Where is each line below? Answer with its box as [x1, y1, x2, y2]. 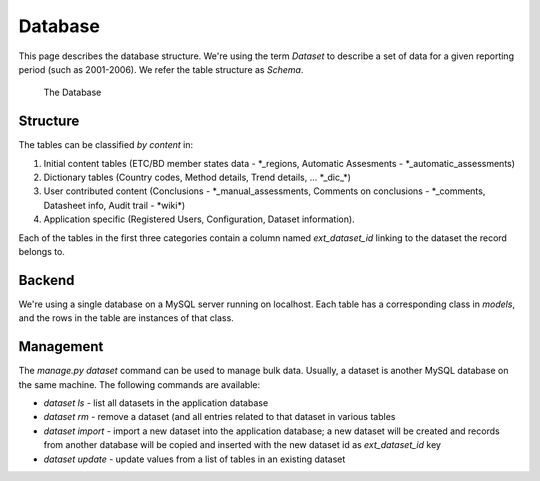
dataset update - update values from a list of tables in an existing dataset [43, 453, 346, 465]
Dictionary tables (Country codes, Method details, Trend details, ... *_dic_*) [43, 171, 352, 184]
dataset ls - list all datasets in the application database [43, 396, 269, 409]
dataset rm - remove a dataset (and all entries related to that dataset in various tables [43, 411, 396, 423]
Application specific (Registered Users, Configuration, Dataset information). [43, 213, 355, 225]
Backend [18, 271, 75, 289]
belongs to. [18, 245, 65, 257]
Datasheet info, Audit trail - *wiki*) [43, 199, 186, 211]
